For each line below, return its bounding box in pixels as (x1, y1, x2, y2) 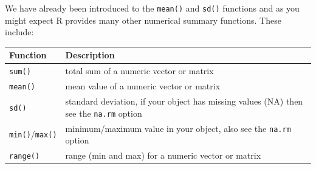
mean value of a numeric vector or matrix (65, 80, 221, 92)
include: (5, 26, 34, 38)
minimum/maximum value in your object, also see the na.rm (65, 122, 291, 134)
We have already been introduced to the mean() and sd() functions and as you (5, 2, 300, 14)
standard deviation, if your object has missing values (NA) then (65, 95, 303, 107)
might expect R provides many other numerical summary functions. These (5, 13, 281, 26)
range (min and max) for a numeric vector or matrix (65, 149, 261, 162)
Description (65, 49, 115, 61)
